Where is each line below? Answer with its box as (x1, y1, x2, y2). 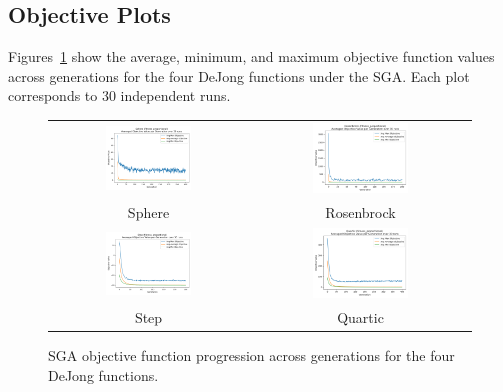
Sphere (127, 202, 170, 223)
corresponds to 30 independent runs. (8, 85, 231, 106)
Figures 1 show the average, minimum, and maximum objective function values (8, 46, 495, 67)
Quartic (337, 307, 384, 328)
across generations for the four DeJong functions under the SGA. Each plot (8, 65, 470, 86)
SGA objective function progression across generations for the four (48, 345, 455, 366)
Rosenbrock (325, 202, 396, 223)
